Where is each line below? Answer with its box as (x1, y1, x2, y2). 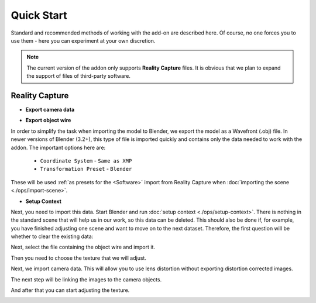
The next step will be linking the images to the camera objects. (11, 276, 162, 283)
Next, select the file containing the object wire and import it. (11, 243, 155, 251)
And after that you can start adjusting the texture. (11, 287, 130, 294)
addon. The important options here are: (11, 144, 106, 151)
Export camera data (25, 106, 75, 113)
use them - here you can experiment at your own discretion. (11, 37, 156, 44)
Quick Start (11, 9, 67, 22)
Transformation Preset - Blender (40, 166, 132, 173)
